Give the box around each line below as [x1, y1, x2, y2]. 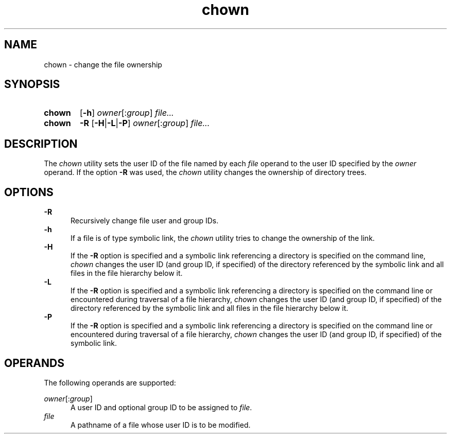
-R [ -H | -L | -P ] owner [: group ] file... [79, 118, 210, 129]
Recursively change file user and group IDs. [71, 216, 219, 225]
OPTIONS [4, 185, 54, 199]
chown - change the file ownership [44, 60, 162, 69]
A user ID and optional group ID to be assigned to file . [71, 402, 252, 412]
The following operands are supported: [44, 378, 176, 387]
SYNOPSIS [4, 78, 60, 91]
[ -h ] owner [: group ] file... [79, 108, 174, 118]
